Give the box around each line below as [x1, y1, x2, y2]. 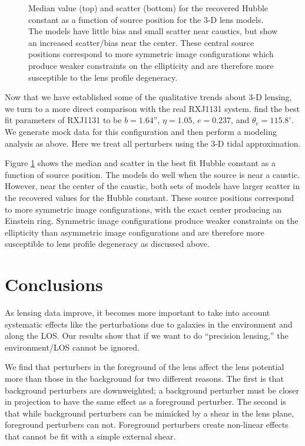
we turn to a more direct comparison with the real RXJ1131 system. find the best [5, 102, 300, 114]
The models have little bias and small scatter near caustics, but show [28, 25, 278, 37]
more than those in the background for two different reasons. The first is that [5, 372, 284, 384]
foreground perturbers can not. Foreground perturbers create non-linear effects [5, 418, 289, 431]
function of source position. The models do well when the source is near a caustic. [5, 168, 300, 180]
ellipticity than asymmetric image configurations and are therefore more [5, 226, 264, 238]
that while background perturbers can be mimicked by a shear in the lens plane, [5, 407, 294, 419]
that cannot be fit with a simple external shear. [5, 430, 176, 442]
